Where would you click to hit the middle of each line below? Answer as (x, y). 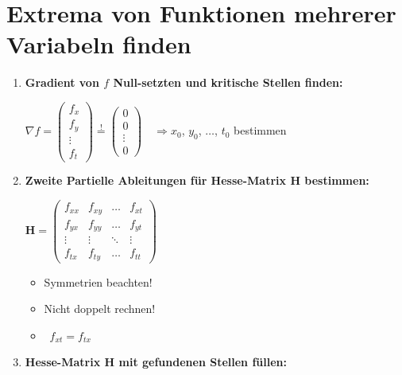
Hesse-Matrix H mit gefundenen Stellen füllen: (156, 362)
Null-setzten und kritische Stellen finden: (228, 82)
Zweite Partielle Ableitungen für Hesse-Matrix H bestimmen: (197, 180)
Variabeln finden (99, 44)
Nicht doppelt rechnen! (100, 309)
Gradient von (62, 82)
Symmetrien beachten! (98, 281)
